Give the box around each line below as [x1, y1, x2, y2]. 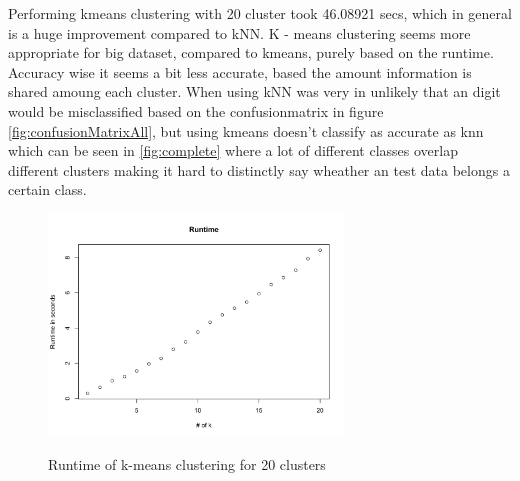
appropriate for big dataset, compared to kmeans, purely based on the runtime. [8, 42, 494, 63]
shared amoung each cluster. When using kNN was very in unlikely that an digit [8, 81, 501, 102]
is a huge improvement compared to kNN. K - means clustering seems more [8, 22, 471, 43]
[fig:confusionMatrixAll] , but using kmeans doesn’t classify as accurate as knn [8, 120, 484, 141]
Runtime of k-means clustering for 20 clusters [48, 454, 326, 475]
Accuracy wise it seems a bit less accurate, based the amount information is [8, 61, 472, 82]
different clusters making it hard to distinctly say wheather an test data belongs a [8, 159, 510, 180]
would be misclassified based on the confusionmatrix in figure [8, 100, 384, 121]
